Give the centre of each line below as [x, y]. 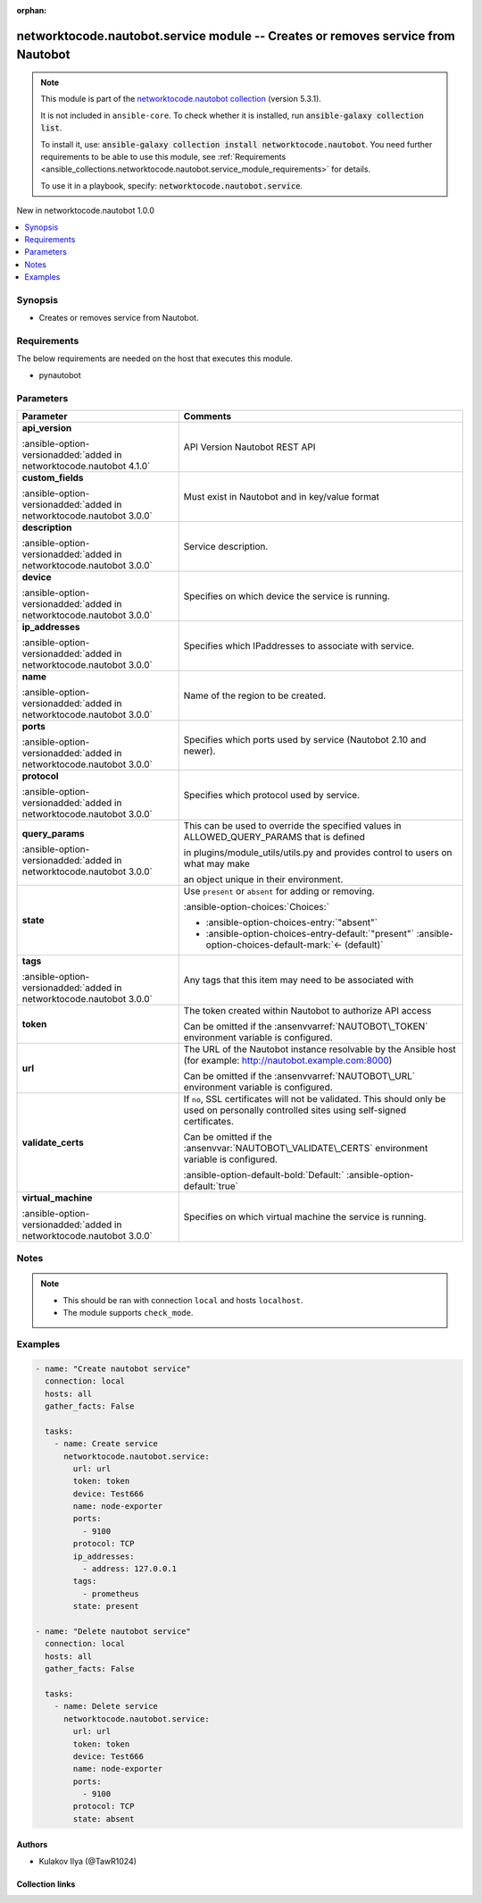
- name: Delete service [106, 1706]
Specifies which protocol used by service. [272, 795]
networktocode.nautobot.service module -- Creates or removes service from [236, 36]
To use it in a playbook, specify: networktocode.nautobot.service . [172, 185]
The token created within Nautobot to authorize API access [307, 1010]
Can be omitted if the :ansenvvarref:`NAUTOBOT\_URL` [299, 1075]
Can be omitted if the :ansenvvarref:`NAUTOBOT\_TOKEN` [306, 1026]
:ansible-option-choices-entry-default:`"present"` [310, 933]
